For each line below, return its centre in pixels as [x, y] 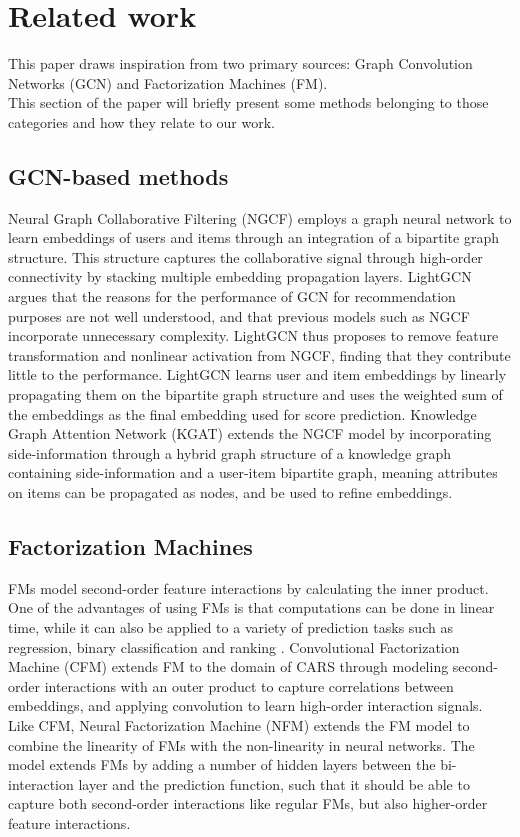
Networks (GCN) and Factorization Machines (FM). [168, 82]
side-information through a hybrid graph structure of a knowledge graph [230, 452]
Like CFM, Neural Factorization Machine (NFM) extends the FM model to [239, 724]
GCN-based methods [118, 175]
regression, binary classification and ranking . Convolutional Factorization [234, 646]
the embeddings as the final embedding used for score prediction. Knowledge [242, 413]
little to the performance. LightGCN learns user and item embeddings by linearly [257, 374]
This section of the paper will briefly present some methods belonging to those [248, 102]
